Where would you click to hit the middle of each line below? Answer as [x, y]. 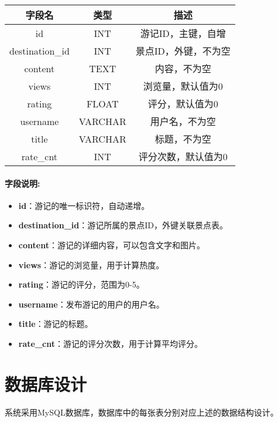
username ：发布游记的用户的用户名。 [91, 304]
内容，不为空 [183, 68]
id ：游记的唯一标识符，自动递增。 [84, 205]
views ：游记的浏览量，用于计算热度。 [91, 264]
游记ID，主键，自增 [183, 33]
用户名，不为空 [183, 121]
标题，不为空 [183, 139]
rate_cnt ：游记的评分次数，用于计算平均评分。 [110, 343]
